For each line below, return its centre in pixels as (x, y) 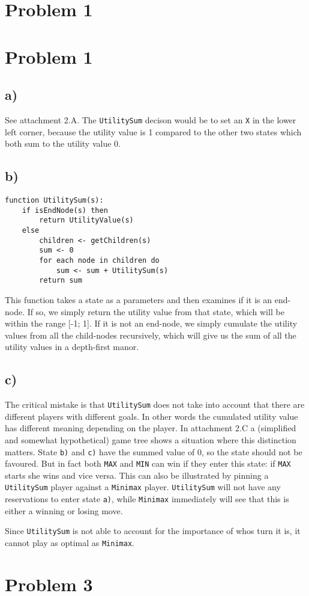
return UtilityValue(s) (86, 220)
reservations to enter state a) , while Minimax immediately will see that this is (147, 499)
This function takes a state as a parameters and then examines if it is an (139, 299)
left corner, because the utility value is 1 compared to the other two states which (153, 131)
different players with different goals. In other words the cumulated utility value (151, 416)
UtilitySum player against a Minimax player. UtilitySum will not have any (143, 487)
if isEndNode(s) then (65, 210)
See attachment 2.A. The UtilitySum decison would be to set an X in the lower (151, 119)
